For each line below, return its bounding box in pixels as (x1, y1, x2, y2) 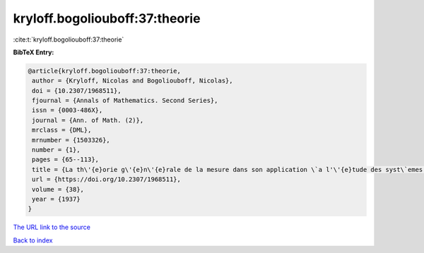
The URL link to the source (13, 223, 91, 232)
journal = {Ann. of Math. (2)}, (32, 116, 144, 124)
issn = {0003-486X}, (32, 106, 103, 114)
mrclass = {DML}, (32, 126, 92, 134)
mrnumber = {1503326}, (32, 136, 111, 144)
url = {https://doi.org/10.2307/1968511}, (32, 175, 182, 183)
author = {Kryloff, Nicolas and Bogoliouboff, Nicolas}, (32, 77, 233, 85)
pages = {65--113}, (32, 156, 99, 163)
